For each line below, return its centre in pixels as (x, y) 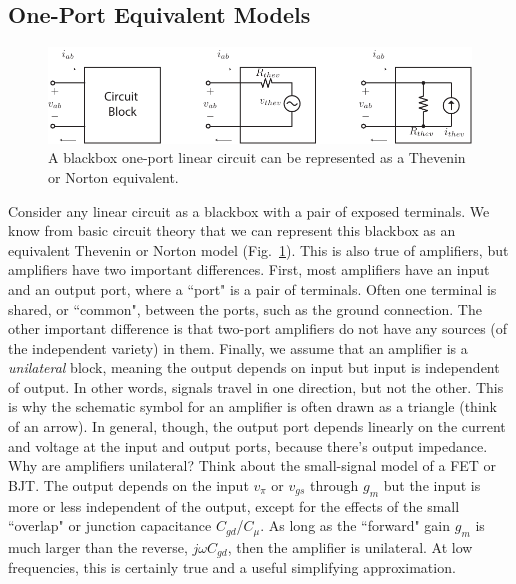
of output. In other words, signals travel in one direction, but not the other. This (256, 386)
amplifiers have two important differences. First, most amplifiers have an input (249, 269)
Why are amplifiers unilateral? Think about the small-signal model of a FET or (252, 465)
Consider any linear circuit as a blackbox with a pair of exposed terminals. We (249, 210)
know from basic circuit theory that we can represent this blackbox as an (232, 230)
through (334, 484)
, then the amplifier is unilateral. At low (350, 546)
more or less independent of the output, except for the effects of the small (234, 505)
